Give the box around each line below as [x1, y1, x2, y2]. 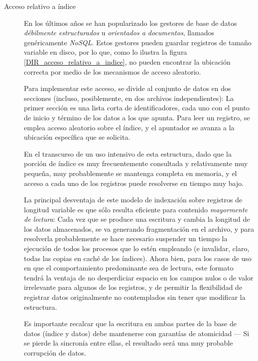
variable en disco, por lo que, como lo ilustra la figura [24, 47, 187, 57]
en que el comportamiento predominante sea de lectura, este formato [24, 263, 234, 273]
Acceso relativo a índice [4, 1, 76, 11]
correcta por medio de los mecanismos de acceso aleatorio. [24, 66, 201, 77]
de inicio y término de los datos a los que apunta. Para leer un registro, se [24, 112, 250, 122]
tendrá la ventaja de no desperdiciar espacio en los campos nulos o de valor [24, 272, 254, 282]
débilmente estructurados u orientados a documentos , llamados [24, 27, 214, 38]
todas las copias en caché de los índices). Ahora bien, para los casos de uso [24, 253, 252, 263]
